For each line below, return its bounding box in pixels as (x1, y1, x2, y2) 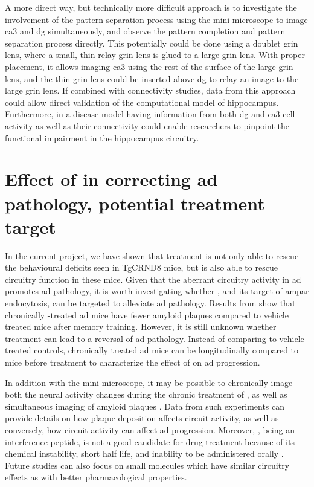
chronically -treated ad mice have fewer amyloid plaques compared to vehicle (5, 308, 289, 321)
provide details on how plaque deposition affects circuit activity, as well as (5, 411, 279, 424)
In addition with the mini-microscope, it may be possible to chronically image (5, 376, 293, 389)
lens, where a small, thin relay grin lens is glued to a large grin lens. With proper (5, 48, 305, 61)
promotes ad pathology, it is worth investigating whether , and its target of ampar (5, 285, 309, 297)
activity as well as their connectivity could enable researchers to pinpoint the (5, 119, 290, 132)
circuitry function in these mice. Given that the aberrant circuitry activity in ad (5, 273, 301, 285)
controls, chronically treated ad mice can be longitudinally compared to (34, 344, 299, 356)
